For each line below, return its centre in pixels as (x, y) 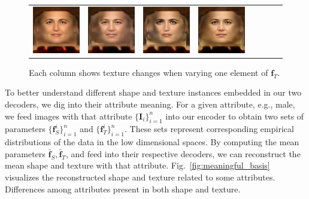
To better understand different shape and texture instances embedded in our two (153, 92)
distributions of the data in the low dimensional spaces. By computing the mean (152, 142)
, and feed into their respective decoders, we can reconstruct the (183, 153)
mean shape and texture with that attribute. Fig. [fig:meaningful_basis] (137, 165)
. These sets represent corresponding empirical (209, 129)
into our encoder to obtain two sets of (235, 116)
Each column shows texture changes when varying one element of (149, 72)
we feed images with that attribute (69, 116)
